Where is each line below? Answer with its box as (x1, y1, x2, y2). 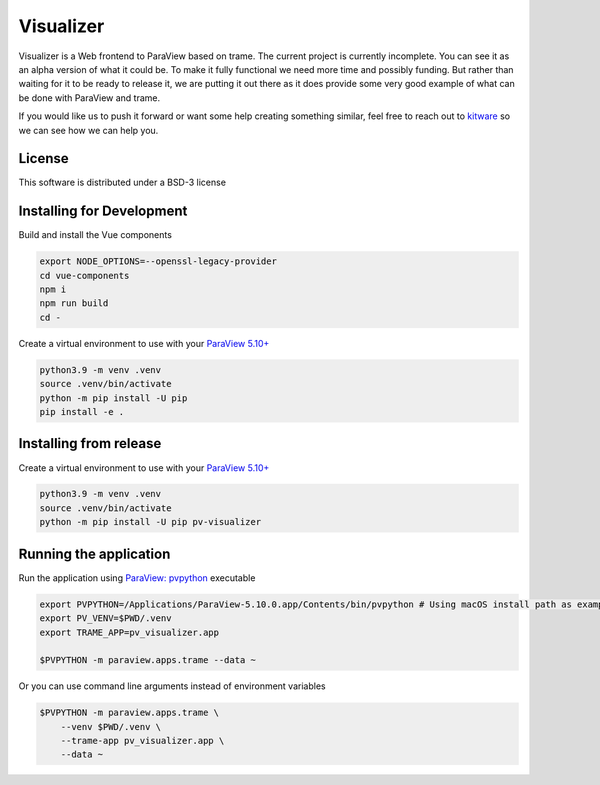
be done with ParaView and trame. (18, 91, 161, 104)
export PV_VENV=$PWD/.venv (39, 613, 172, 624)
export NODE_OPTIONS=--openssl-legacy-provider (39, 256, 277, 267)
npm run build (39, 298, 109, 309)
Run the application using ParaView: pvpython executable (18, 571, 256, 584)
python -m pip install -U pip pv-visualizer (39, 516, 262, 528)
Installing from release (18, 435, 162, 452)
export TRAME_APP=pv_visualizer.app (39, 626, 220, 638)
